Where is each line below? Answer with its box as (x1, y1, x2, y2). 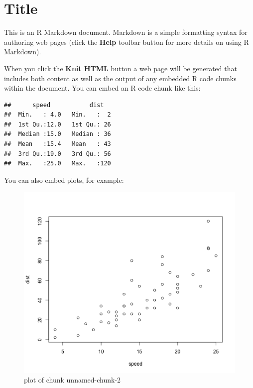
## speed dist (4, 101, 104, 109)
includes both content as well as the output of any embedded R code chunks (4, 73, 237, 83)
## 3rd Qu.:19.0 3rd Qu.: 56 (4, 150, 111, 157)
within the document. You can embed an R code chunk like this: (4, 83, 201, 93)
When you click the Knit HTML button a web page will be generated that (4, 63, 237, 73)
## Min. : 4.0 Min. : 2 (4, 111, 111, 119)
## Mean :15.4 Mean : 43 (4, 140, 111, 148)
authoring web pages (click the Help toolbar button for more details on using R (4, 36, 249, 47)
